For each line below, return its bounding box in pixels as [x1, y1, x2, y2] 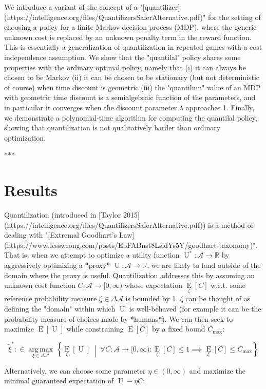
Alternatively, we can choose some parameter [4, 365, 146, 376]
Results [4, 180, 58, 201]
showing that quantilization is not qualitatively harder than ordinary [4, 122, 221, 133]
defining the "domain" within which [4, 303, 116, 314]
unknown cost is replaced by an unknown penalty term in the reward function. [4, 31, 252, 42]
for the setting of [207, 11, 261, 22]
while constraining [66, 323, 124, 334]
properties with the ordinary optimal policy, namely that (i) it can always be [4, 62, 246, 72]
